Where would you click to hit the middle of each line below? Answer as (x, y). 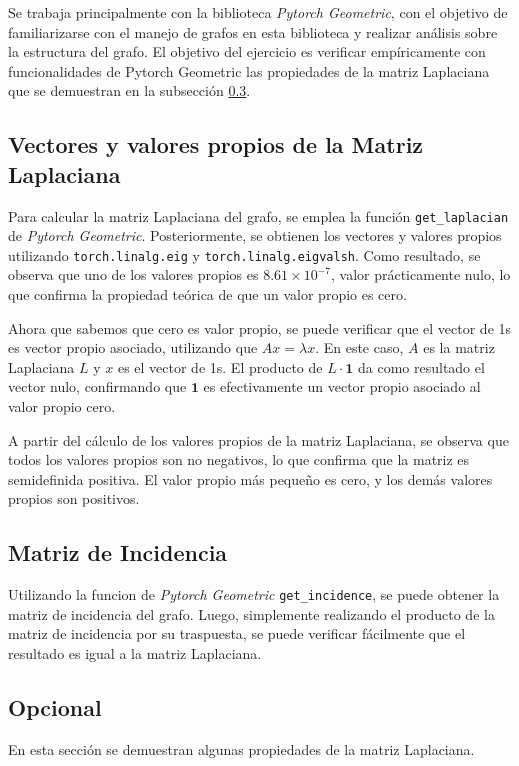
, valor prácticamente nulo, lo (420, 274)
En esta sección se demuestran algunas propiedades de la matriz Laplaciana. (241, 748)
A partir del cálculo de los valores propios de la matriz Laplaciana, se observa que (258, 439)
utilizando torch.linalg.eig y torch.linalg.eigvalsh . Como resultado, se (244, 254)
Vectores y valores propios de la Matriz (216, 144)
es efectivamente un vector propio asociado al (342, 386)
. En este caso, (359, 347)
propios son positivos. (74, 498)
